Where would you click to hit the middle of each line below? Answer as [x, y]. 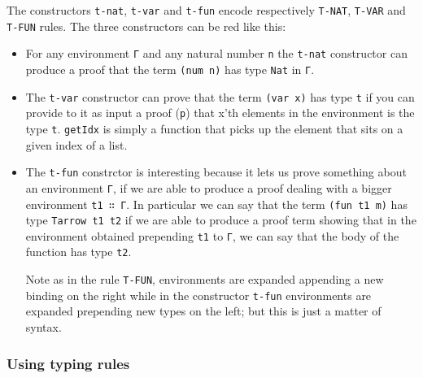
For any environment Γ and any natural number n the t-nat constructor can [216, 53]
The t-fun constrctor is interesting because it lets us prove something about [216, 172]
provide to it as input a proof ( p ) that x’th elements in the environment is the [220, 113]
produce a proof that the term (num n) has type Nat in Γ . [170, 69]
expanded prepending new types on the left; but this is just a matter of [203, 311]
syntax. [44, 327]
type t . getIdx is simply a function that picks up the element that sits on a [214, 128]
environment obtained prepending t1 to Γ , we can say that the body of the [212, 235]
